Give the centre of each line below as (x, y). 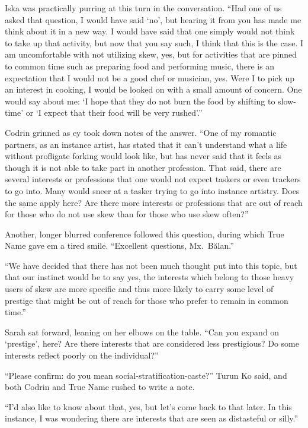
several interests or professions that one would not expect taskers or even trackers (153, 179)
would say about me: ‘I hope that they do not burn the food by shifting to (140, 101)
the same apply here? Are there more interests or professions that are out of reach (154, 202)
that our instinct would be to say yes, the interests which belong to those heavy (150, 277)
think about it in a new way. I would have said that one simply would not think (150, 31)
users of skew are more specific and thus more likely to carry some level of (139, 289)
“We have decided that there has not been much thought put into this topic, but (151, 265)
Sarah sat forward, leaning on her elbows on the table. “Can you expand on (142, 332)
